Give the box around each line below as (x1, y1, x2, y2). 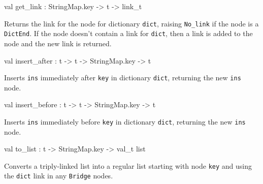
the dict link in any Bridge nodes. (4, 170, 113, 181)
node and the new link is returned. (4, 38, 112, 48)
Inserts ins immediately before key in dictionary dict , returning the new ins (4, 116, 246, 127)
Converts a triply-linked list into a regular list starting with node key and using (4, 160, 252, 171)
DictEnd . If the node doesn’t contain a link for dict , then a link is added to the (4, 28, 253, 39)
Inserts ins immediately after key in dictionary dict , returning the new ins (4, 72, 241, 83)
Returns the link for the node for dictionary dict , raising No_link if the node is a (4, 18, 259, 28)
